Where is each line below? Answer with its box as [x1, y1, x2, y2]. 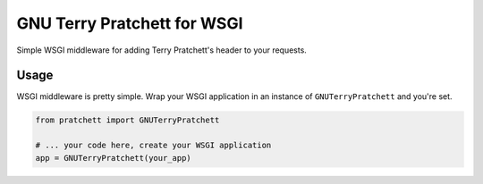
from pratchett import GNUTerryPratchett [35, 115, 220, 125]
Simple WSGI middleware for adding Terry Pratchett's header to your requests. [16, 45, 308, 55]
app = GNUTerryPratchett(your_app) [35, 153, 191, 163]
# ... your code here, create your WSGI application [35, 140, 272, 151]
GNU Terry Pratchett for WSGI [16, 13, 243, 33]
